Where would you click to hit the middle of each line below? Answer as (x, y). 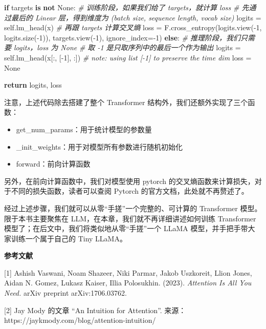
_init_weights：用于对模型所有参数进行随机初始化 (99, 146)
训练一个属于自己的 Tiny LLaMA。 (69, 238)
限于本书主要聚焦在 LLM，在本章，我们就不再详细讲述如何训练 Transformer (130, 218)
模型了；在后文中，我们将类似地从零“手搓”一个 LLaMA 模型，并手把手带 (126, 228)
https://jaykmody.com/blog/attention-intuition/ (80, 320)
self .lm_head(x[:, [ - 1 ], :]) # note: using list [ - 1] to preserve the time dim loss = (128, 57)
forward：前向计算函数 (53, 164)
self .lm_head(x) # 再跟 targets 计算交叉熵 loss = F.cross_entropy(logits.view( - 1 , (133, 27)
